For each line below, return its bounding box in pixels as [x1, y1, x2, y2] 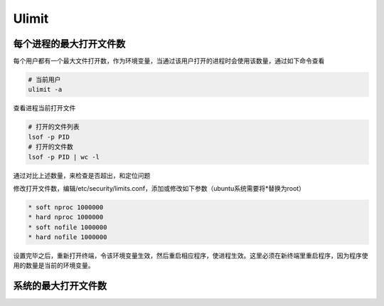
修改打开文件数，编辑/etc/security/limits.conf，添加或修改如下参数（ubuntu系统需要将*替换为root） [13, 184, 306, 192]
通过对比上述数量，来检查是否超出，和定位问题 [13, 171, 151, 179]
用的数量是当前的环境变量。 [13, 261, 95, 270]
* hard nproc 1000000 [28, 213, 104, 221]
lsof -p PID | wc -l [28, 153, 100, 161]
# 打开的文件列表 [28, 123, 80, 131]
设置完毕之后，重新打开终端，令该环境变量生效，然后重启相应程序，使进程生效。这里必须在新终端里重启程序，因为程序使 [13, 251, 368, 260]
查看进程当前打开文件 [13, 104, 76, 112]
